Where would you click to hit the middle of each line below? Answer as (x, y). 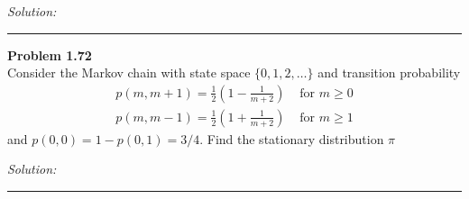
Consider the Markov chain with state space (129, 72)
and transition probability (389, 72)
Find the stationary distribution (295, 138)
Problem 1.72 (50, 54)
